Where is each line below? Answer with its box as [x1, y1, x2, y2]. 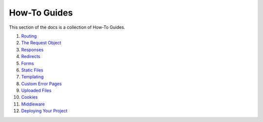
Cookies [21, 94, 38, 100]
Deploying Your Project [21, 108, 68, 114]
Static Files [21, 67, 43, 73]
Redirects [21, 53, 40, 59]
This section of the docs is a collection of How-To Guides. [9, 24, 125, 30]
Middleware [21, 101, 45, 107]
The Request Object [21, 40, 61, 46]
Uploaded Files [21, 87, 52, 93]
